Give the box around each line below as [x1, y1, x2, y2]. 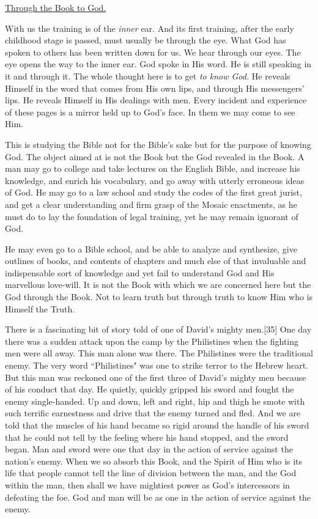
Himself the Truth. [5, 302, 75, 315]
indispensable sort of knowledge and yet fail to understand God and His [5, 266, 275, 279]
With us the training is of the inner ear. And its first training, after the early [5, 21, 294, 34]
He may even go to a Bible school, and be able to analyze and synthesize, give [5, 242, 297, 255]
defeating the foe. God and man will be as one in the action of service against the [5, 490, 311, 503]
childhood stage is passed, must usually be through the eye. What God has [5, 34, 286, 46]
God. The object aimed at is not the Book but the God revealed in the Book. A [5, 150, 305, 163]
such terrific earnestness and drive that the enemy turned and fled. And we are [5, 407, 301, 419]
